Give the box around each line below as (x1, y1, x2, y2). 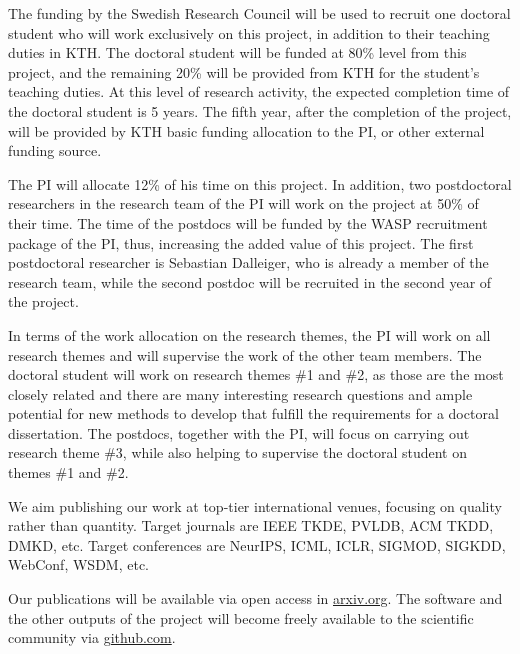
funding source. (8, 140, 102, 161)
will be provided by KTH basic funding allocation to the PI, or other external (8, 120, 485, 141)
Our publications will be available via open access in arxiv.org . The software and (8, 588, 503, 609)
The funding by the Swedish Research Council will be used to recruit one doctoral (8, 3, 511, 23)
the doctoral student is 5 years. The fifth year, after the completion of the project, (8, 100, 512, 121)
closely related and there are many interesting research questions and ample (8, 383, 473, 404)
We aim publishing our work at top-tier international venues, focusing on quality (8, 495, 502, 516)
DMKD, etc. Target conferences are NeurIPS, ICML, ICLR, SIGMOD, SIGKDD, (8, 534, 506, 555)
